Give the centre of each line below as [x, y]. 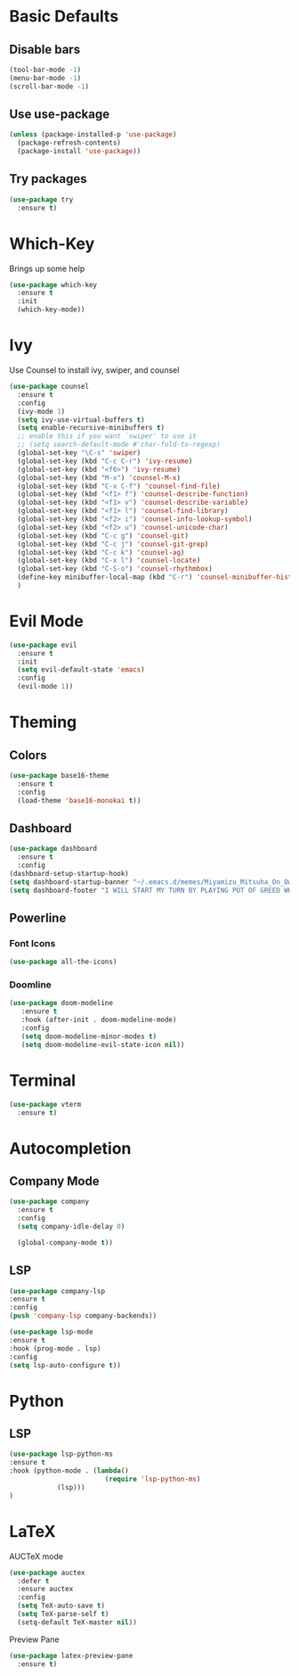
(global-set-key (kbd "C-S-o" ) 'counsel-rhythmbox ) [115, 569]
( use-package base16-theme [59, 776]
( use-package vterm [45, 1104]
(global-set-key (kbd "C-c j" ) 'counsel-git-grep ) [113, 544]
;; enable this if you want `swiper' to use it [107, 436]
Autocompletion [70, 1148]
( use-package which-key [53, 285]
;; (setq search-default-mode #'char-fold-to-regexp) [119, 445]
